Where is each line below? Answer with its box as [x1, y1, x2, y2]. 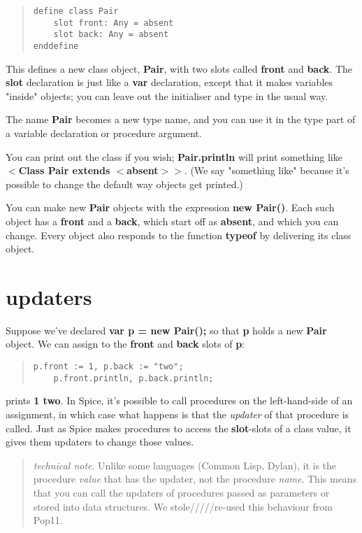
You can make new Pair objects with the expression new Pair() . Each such [6, 200, 335, 215]
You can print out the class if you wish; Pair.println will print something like [6, 149, 342, 164]
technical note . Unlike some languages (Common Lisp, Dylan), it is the [33, 457, 337, 472]
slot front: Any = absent [53, 17, 174, 28]
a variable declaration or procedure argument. [6, 126, 202, 140]
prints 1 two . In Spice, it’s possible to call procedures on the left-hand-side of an [6, 393, 353, 408]
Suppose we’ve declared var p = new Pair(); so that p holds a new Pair [6, 322, 327, 337]
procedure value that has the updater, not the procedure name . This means [33, 471, 357, 486]
